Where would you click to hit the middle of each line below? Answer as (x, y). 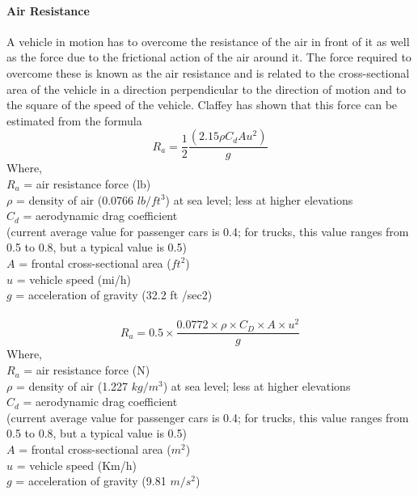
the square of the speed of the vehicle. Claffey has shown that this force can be (202, 105)
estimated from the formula (74, 120)
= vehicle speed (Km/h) (76, 465)
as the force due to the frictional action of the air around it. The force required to (209, 57)
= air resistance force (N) (87, 370)
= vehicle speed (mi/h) (74, 279)
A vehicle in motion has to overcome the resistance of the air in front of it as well (208, 41)
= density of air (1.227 (72, 385)
